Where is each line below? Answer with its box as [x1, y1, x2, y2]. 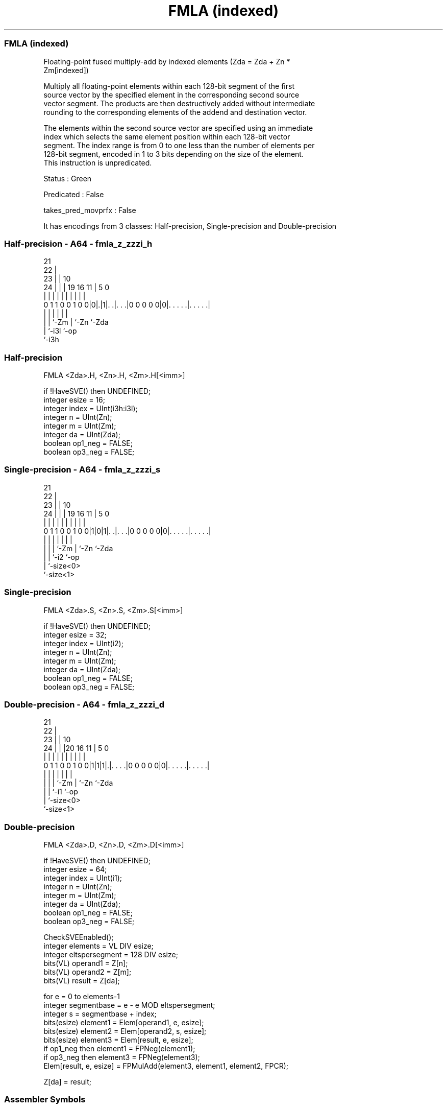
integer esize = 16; [43, 395, 105, 404]
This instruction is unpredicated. [43, 158, 152, 167]
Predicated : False [43, 190, 104, 199]
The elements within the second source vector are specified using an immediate [43, 123, 313, 132]
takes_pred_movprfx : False [43, 205, 136, 215]
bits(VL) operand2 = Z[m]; [43, 968, 132, 976]
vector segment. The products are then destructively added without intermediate [43, 99, 315, 108]
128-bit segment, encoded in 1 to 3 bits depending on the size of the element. [43, 149, 304, 158]
